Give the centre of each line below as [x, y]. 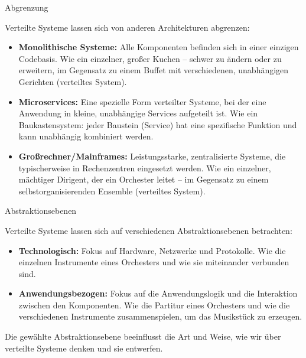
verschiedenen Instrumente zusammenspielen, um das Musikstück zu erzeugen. [160, 316]
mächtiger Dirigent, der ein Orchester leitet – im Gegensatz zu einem [144, 179]
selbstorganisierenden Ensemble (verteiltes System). [112, 191]
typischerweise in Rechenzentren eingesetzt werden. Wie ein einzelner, [145, 167]
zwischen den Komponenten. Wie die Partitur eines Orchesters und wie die [154, 305]
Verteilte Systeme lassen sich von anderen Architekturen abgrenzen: [127, 27]
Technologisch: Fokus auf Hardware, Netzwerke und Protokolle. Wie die [152, 250]
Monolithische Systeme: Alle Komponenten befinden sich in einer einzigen [159, 47]
